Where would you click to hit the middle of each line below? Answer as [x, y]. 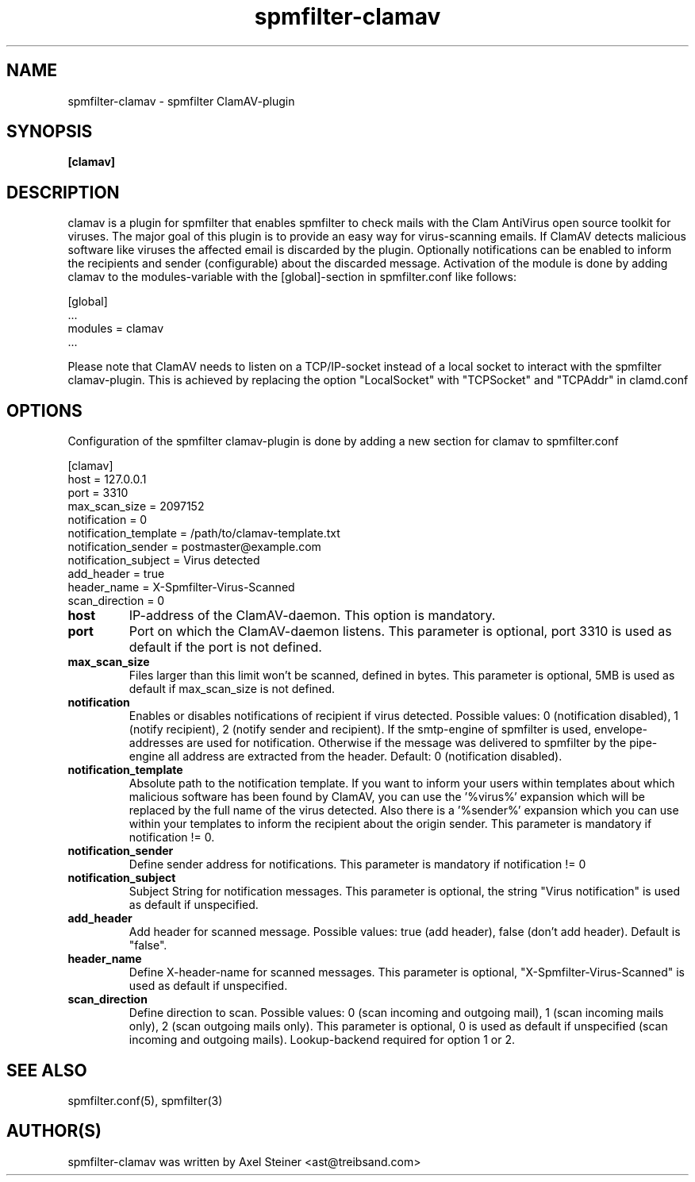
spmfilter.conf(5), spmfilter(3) [145, 1100]
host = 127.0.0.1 [107, 479]
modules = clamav [116, 329]
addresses [156, 743]
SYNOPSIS [50, 132]
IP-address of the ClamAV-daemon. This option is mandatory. [312, 616]
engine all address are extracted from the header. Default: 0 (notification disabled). [346, 757]
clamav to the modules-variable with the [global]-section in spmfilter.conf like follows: [292, 277]
